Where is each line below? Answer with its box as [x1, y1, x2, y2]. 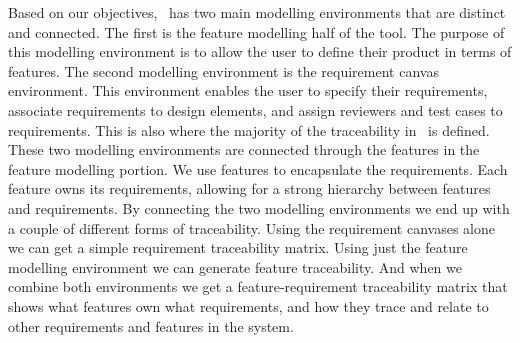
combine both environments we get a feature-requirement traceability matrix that [8, 276, 508, 297]
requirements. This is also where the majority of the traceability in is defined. [8, 119, 490, 140]
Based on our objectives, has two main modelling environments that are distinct [8, 2, 506, 22]
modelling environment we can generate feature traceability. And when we [8, 256, 462, 277]
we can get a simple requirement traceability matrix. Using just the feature [8, 237, 468, 258]
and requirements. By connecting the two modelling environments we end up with [8, 197, 510, 218]
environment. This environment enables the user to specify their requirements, [8, 80, 488, 101]
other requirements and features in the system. [8, 315, 294, 336]
